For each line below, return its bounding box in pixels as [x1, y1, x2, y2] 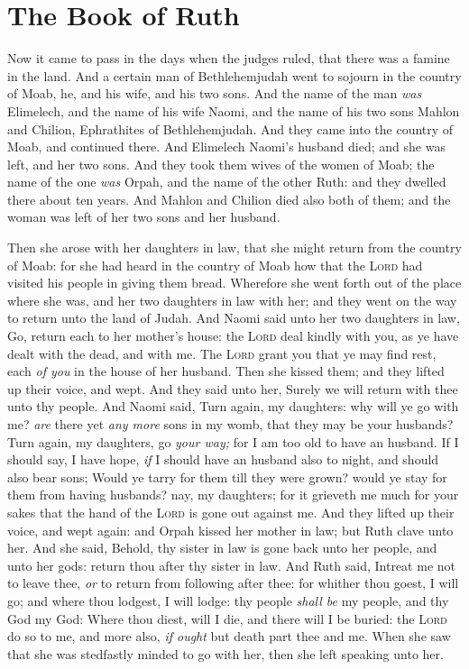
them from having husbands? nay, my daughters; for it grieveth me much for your [7, 485, 459, 504]
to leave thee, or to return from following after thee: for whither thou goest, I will [7, 573, 459, 592]
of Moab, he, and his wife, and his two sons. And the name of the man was [7, 84, 422, 103]
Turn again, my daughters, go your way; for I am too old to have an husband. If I [7, 432, 459, 451]
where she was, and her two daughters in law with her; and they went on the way [7, 290, 457, 309]
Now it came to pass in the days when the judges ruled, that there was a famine [7, 49, 450, 68]
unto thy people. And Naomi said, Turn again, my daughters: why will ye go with [7, 397, 459, 416]
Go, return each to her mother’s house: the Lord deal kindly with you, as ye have [7, 326, 459, 345]
